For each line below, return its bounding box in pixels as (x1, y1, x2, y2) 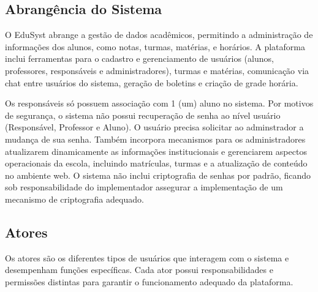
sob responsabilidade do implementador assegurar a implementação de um (5, 181, 283, 193)
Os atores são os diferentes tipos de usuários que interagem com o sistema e (5, 251, 289, 264)
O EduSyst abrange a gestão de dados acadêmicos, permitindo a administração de (5, 28, 313, 41)
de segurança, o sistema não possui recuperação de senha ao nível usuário (5, 108, 281, 121)
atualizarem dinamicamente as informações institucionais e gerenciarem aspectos (5, 144, 307, 157)
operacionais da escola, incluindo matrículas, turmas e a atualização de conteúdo (5, 157, 308, 170)
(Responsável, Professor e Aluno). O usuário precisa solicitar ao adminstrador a (5, 121, 304, 133)
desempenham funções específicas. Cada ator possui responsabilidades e (5, 263, 273, 276)
